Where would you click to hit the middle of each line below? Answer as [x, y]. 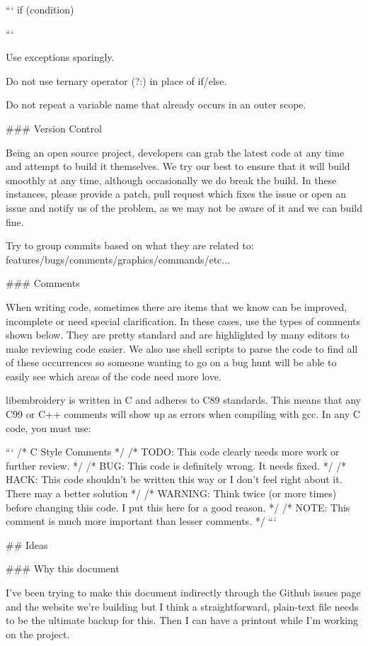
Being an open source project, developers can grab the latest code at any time [175, 152]
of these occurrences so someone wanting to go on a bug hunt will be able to [171, 362]
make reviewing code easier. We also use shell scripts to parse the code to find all [182, 348]
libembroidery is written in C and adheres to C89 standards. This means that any [183, 400]
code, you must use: [48, 427]
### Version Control [54, 128]
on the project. [38, 634]
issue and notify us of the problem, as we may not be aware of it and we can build [184, 207]
